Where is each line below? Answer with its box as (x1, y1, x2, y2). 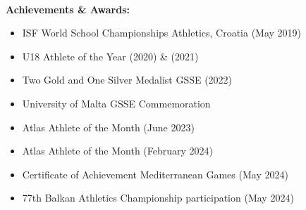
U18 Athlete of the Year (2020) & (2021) (22, 48, 199, 63)
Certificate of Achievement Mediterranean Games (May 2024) (22, 166, 288, 181)
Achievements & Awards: (6, 1, 130, 16)
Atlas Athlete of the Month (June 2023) (22, 119, 195, 134)
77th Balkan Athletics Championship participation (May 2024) (22, 190, 294, 205)
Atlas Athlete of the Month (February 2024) (22, 143, 214, 158)
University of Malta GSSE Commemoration (22, 96, 211, 110)
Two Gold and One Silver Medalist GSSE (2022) (22, 72, 233, 87)
